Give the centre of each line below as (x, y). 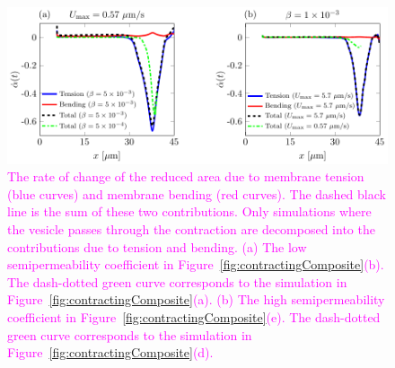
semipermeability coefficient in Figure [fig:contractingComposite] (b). (196, 264)
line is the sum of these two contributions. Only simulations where (189, 211)
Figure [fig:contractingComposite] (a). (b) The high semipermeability (196, 299)
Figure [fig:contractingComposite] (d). (110, 352)
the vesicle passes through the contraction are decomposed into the (191, 228)
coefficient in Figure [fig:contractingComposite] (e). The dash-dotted (194, 316)
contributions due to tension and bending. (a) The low (157, 246)
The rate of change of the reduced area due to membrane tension (186, 176)
